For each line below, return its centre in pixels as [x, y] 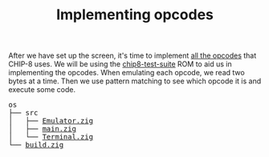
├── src [23, 113]
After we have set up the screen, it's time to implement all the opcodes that [132, 56]
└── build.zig [36, 145]
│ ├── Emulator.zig [51, 121]
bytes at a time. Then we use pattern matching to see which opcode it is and [135, 81]
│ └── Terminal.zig [51, 137]
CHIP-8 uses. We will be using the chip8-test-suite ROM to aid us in [120, 64]
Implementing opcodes [135, 15]
